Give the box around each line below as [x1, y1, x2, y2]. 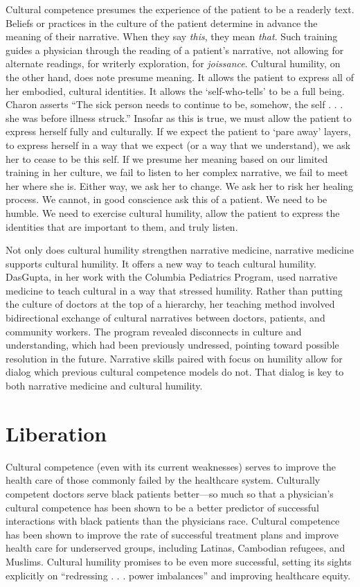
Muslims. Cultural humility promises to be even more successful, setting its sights [6, 554, 352, 568]
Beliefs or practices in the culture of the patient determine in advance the [6, 15, 318, 30]
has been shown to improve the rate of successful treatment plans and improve [6, 527, 339, 541]
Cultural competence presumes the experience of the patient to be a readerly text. [6, 2, 354, 16]
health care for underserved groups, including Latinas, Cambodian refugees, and [6, 541, 345, 555]
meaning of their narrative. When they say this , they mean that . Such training [6, 29, 338, 44]
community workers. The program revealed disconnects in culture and [6, 324, 302, 338]
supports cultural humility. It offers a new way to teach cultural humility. [6, 256, 316, 270]
